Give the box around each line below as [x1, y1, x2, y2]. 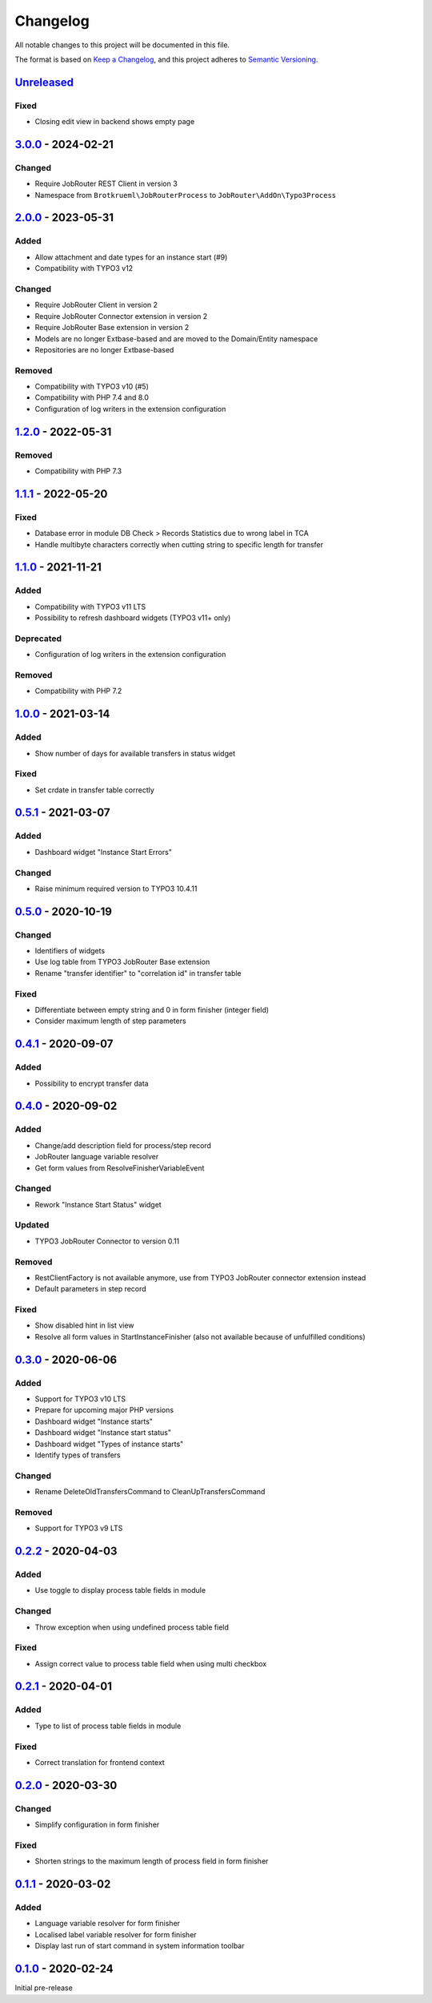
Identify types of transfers [34, 1450, 121, 1460]
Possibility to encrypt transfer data [34, 1078, 149, 1088]
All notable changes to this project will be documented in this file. [14, 40, 230, 50]
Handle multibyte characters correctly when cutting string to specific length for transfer [34, 539, 324, 549]
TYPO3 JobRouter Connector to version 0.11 [34, 1236, 180, 1246]
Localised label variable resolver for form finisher [34, 1929, 197, 1939]
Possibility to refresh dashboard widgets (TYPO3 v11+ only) [34, 613, 231, 623]
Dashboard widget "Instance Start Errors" [34, 847, 172, 856]
